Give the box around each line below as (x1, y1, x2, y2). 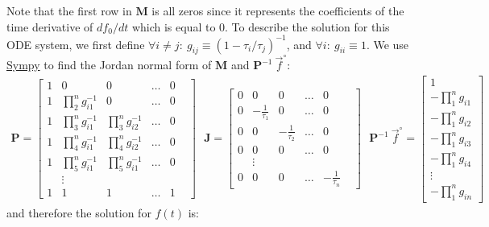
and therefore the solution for (6, 204, 151, 221)
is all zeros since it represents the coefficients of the (151, 2, 404, 19)
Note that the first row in (6, 2, 132, 19)
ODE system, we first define (6, 35, 145, 52)
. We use (366, 35, 409, 52)
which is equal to (131, 18, 216, 35)
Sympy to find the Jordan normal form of (6, 56, 212, 73)
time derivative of (6, 18, 93, 35)
